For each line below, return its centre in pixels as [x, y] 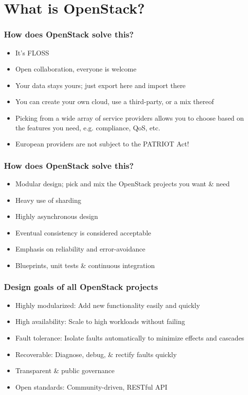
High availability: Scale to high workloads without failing [100, 321]
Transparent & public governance [65, 370]
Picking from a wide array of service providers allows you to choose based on [130, 117]
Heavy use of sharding [48, 200]
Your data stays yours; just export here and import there [100, 85]
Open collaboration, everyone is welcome [76, 69]
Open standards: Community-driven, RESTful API [91, 386]
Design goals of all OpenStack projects [81, 287]
